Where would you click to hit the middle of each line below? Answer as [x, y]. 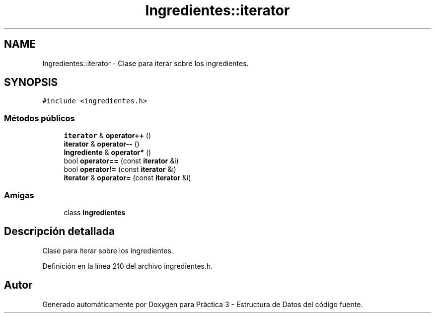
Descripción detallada [60, 232]
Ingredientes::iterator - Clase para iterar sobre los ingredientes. [145, 63]
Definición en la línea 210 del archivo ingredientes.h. [128, 266]
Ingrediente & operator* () [108, 153]
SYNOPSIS [31, 82]
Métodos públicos [39, 118]
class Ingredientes [95, 212]
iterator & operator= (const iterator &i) [127, 178]
